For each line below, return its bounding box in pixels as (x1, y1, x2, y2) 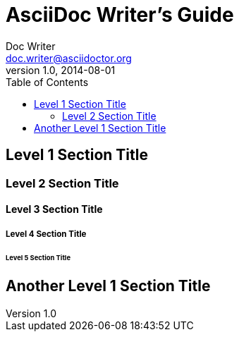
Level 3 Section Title (6, 203, 103, 216)
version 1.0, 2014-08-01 (6, 63, 116, 76)
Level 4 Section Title (6, 228, 87, 239)
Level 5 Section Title (6, 254, 71, 262)
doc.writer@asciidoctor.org (6, 51, 132, 64)
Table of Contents (6, 75, 89, 88)
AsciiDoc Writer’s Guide (6, 3, 234, 27)
